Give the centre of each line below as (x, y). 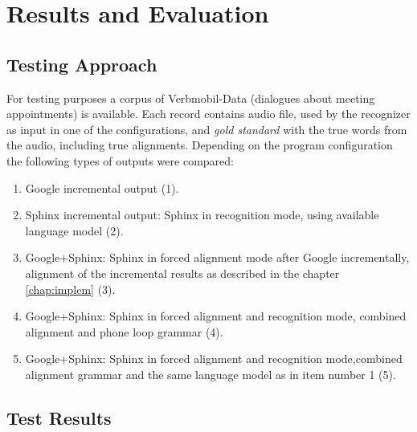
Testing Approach (82, 64)
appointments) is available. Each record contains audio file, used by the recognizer (208, 114)
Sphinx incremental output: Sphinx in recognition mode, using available (202, 215)
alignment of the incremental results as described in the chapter (182, 273)
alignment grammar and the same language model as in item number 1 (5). (211, 374)
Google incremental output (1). (102, 187)
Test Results (59, 417)
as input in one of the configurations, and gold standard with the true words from (207, 129)
